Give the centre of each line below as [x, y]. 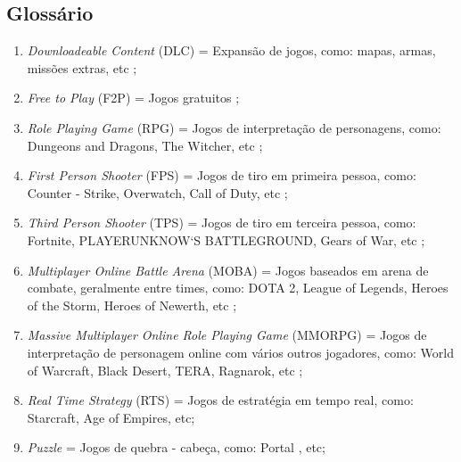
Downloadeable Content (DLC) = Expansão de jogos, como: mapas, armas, [231, 50]
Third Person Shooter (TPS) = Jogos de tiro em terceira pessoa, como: [222, 223]
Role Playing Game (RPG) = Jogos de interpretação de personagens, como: [234, 127]
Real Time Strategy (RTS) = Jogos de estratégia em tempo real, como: [220, 400]
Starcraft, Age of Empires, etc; [111, 417]
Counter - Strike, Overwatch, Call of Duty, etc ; [157, 192]
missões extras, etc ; [82, 67]
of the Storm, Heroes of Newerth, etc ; [132, 305]
